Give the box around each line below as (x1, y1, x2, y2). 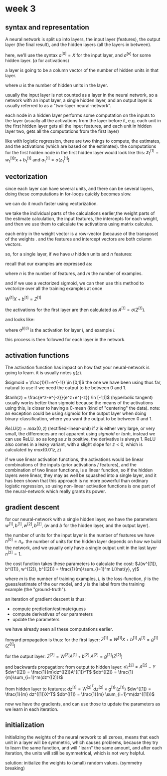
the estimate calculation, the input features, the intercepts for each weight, (5, 216, 159, 222)
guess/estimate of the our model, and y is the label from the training (5, 581, 145, 587)
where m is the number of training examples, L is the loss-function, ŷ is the (5, 576, 159, 582)
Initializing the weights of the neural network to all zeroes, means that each (5, 734, 160, 740)
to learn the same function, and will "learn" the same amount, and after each (5, 744, 163, 750)
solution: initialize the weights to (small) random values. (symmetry (5, 759, 143, 765)
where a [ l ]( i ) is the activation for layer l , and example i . (5, 326, 116, 333)
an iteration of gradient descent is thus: (5, 596, 86, 602)
